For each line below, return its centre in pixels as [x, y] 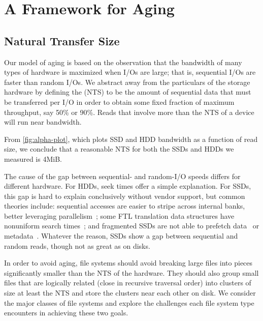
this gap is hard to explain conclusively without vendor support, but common [125, 196]
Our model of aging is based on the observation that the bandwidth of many [123, 62]
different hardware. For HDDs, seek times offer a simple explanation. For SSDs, [128, 186]
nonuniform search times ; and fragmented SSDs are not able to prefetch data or [132, 226]
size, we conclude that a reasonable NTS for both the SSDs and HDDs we [119, 149]
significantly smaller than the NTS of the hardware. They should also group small [131, 272]
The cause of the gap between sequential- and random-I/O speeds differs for [122, 176]
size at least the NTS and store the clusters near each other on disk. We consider [130, 293]
